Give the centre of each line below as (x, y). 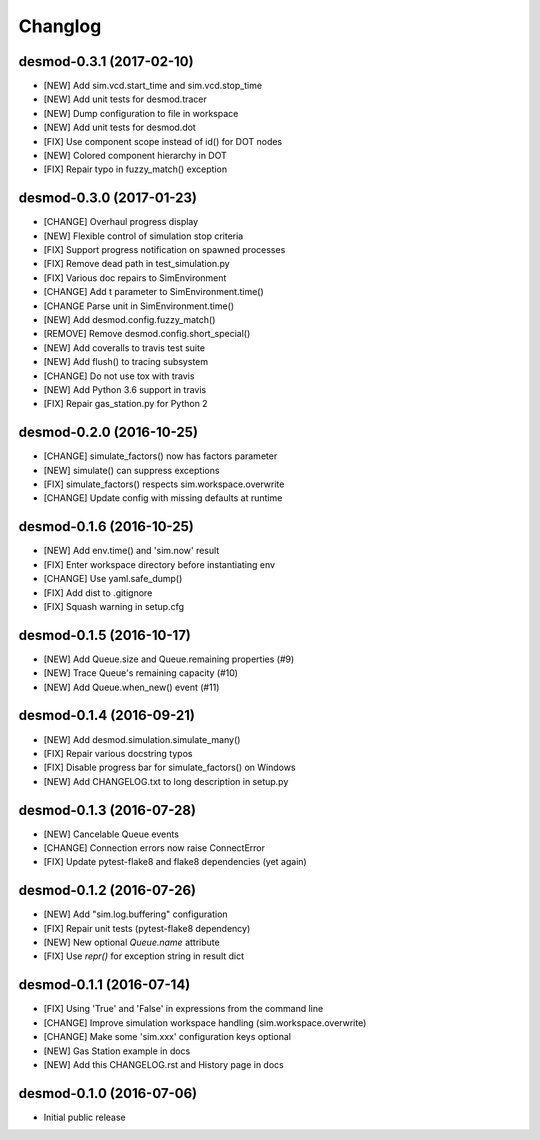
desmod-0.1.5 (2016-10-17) (105, 635)
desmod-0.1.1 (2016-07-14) (104, 985)
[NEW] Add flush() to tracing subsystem (126, 362)
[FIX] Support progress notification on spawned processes (164, 250)
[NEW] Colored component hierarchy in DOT (135, 156)
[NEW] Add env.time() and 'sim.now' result (131, 551)
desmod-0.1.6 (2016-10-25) (106, 526)
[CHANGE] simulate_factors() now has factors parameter (160, 456)
